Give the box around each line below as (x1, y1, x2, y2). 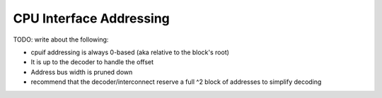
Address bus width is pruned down (30, 68, 133, 76)
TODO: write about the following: (13, 35, 109, 44)
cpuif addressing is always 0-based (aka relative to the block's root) (30, 48, 230, 56)
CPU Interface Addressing (13, 11, 170, 26)
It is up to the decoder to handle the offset (30, 58, 154, 66)
